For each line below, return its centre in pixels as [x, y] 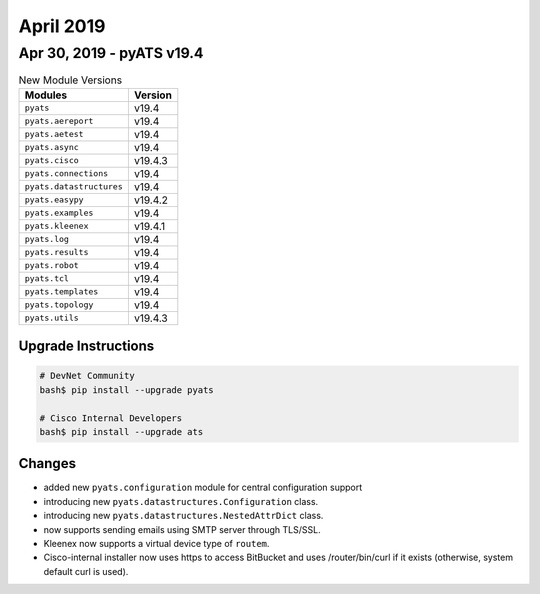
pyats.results [56, 252]
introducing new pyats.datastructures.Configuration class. [181, 501]
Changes [47, 463]
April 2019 [62, 26]
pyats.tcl [47, 278]
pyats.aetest [54, 134]
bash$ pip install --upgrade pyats [126, 389]
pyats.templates [61, 291]
